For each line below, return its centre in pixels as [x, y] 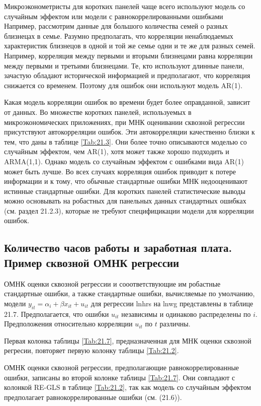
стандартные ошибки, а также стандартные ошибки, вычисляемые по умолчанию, [129, 293]
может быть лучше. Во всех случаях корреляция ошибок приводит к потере [120, 171]
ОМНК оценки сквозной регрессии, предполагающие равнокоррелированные [122, 367]
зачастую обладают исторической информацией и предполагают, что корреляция [127, 75]
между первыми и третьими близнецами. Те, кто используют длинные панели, [124, 65]
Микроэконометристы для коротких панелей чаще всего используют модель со [125, 6]
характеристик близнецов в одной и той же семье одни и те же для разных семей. [130, 46]
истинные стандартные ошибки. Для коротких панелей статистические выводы [125, 191]
